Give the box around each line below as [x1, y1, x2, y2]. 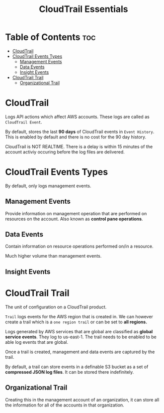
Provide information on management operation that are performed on [5, 210, 147, 216]
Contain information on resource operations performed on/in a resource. [5, 243, 154, 250]
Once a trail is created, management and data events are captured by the [5, 349, 155, 355]
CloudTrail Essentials [39, 3, 128, 15]
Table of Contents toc [5, 31, 96, 43]
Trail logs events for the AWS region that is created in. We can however [5, 313, 153, 319]
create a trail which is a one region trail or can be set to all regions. [5, 319, 148, 325]
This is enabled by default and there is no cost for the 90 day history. [5, 134, 147, 140]
